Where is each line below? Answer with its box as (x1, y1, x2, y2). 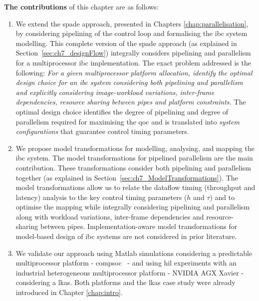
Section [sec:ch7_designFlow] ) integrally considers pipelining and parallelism (15, 47, 251, 58)
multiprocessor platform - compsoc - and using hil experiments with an (15, 257, 237, 268)
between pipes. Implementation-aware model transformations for (40, 221, 238, 231)
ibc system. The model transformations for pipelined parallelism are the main (15, 152, 253, 163)
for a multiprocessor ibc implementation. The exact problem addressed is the (15, 57, 251, 67)
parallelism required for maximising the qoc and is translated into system (15, 116, 240, 126)
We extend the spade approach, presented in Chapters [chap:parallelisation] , (15, 18, 249, 28)
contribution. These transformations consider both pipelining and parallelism (15, 162, 252, 172)
